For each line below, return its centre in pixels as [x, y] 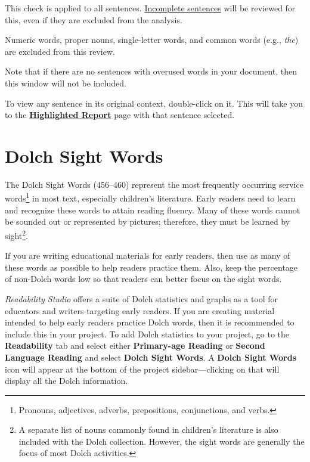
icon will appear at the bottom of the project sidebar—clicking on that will [142, 369]
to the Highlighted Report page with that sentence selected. [120, 115]
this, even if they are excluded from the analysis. [94, 19]
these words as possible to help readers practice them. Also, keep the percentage [151, 267]
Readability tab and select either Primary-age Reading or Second [135, 345]
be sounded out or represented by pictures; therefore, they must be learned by [148, 221]
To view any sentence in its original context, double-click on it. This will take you [154, 103]
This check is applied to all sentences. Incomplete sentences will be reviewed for [150, 8]
